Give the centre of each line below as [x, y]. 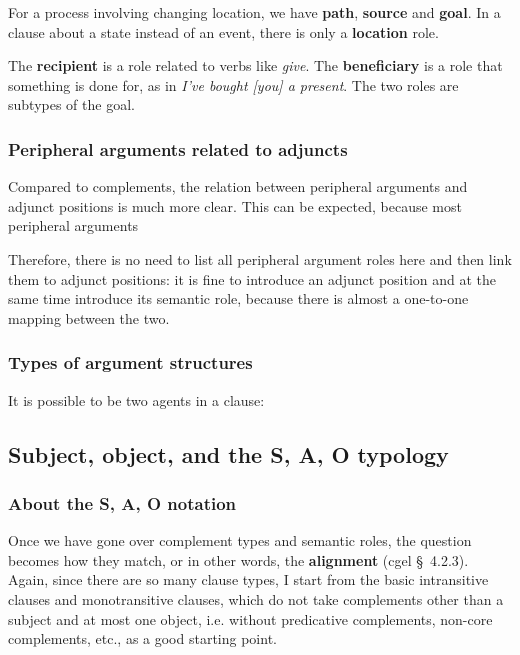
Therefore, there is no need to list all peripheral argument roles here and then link [260, 258]
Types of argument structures [130, 362]
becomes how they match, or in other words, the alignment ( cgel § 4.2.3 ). [238, 559]
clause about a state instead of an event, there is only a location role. [223, 31]
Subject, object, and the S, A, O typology [228, 453]
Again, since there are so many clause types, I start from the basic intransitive [248, 579]
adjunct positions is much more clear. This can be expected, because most [235, 205]
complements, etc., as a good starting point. [142, 638]
